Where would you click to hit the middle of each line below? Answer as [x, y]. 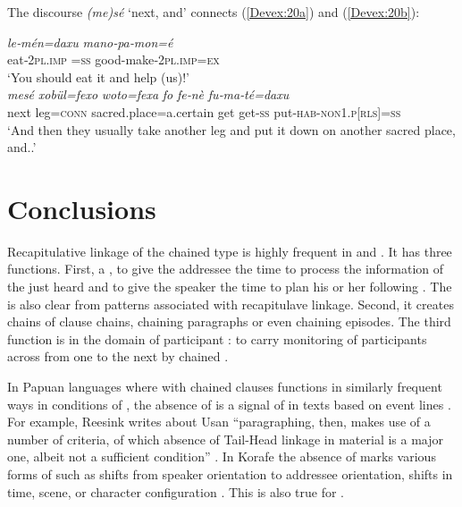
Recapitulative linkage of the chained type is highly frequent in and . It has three [230, 251]
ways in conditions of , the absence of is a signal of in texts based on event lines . [229, 404]
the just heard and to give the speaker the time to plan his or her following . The [230, 287]
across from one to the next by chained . [118, 356]
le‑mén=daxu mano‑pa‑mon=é [90, 42]
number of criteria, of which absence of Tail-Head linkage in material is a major [226, 439]
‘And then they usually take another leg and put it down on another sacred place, [231, 129]
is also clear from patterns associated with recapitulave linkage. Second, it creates [231, 304]
